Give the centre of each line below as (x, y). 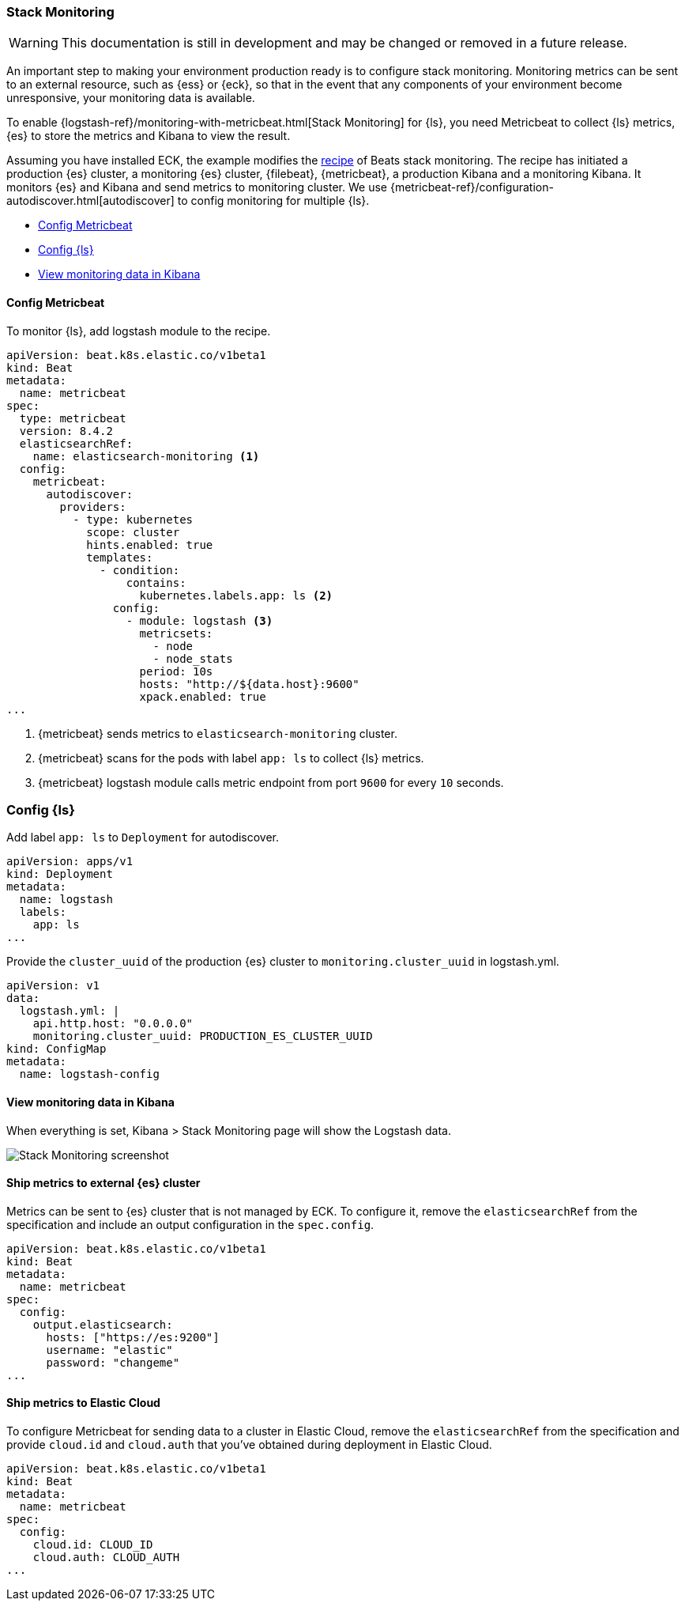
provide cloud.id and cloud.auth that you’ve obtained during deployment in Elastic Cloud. (249, 1444)
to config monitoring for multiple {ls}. (273, 201)
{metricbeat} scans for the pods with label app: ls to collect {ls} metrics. (231, 758)
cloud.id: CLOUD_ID (93, 1545)
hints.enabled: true (150, 544)
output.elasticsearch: (103, 1324)
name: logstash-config (89, 1074)
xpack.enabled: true (203, 696)
